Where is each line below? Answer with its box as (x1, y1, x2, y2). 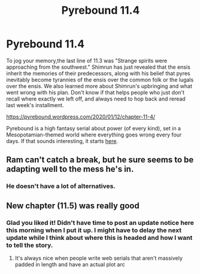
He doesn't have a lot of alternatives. (6, 182, 116, 190)
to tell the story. (6, 240, 53, 249)
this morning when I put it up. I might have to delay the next (6, 226, 181, 234)
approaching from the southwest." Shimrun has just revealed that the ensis (6, 63, 190, 71)
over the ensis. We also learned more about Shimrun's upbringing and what (6, 82, 193, 90)
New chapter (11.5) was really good (6, 200, 140, 211)
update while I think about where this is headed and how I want (6, 233, 193, 242)
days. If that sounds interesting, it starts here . (6, 137, 119, 144)
